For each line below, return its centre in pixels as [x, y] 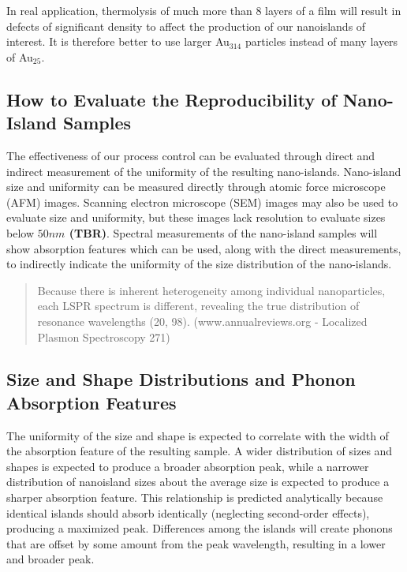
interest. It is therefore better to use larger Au [118, 41]
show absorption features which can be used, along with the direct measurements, [204, 248]
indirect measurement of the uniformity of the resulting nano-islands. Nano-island [204, 171]
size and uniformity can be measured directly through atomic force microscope [196, 187]
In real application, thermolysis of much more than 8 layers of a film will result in [204, 10]
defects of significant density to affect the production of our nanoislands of [186, 26]
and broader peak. [50, 559]
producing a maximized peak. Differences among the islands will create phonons [200, 528]
